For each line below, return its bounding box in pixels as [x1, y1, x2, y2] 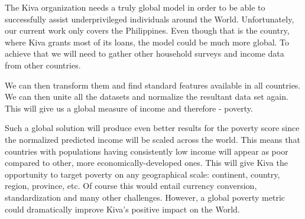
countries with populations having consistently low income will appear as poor [5, 145, 288, 157]
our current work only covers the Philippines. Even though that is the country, [5, 24, 290, 37]
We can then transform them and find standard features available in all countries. [5, 79, 301, 91]
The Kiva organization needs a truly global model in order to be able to [5, 1, 265, 13]
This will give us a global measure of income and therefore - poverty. [5, 102, 253, 114]
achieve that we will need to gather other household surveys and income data [5, 47, 284, 60]
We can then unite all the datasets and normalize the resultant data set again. [5, 90, 288, 103]
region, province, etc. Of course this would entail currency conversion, [5, 179, 257, 192]
